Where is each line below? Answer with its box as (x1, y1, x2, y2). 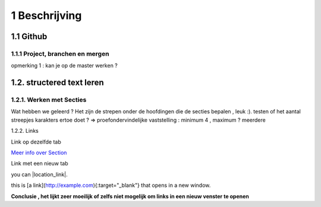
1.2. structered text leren (11, 78, 104, 88)
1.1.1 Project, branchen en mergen (11, 49, 109, 58)
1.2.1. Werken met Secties (11, 95, 87, 104)
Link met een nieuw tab (11, 160, 68, 167)
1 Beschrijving (11, 9, 82, 22)
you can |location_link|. (11, 171, 68, 178)
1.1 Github (11, 31, 48, 42)
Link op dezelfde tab (11, 138, 62, 145)
